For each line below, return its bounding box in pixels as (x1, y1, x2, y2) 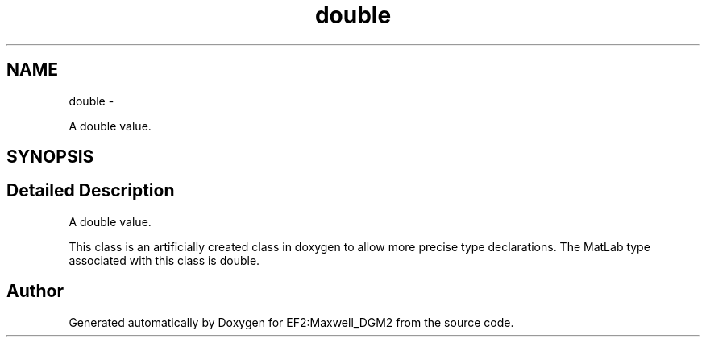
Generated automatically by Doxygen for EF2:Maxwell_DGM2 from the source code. (69, 315, 514, 329)
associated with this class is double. (69, 253, 260, 267)
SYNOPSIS (6, 147, 94, 167)
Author (6, 281, 64, 302)
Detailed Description (6, 180, 175, 201)
